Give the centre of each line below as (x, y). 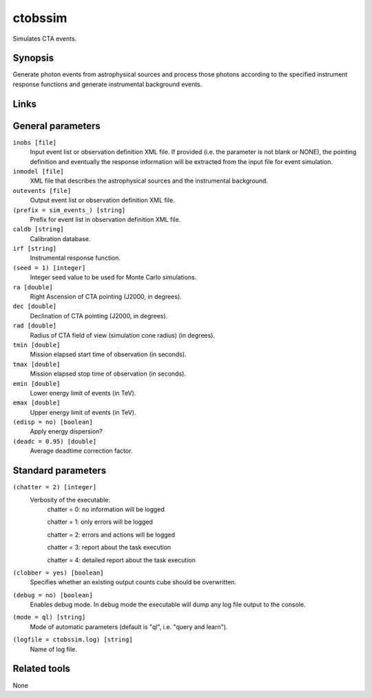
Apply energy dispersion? (66, 431)
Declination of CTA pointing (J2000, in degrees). (99, 316)
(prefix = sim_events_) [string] (69, 210)
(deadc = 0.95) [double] (54, 441)
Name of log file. (53, 649)
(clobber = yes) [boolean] (58, 573)
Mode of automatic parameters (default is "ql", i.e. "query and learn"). (129, 626)
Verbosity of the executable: (70, 500)
